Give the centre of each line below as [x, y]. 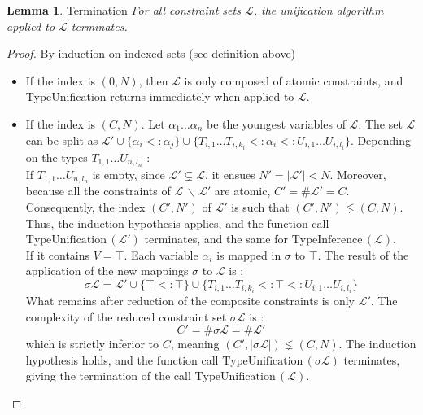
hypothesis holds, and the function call [122, 359]
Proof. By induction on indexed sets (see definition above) [151, 53]
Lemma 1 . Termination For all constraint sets [124, 10]
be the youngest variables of [276, 123]
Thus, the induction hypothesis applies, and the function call [177, 223]
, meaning [195, 344]
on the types [57, 157]
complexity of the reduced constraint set [126, 316]
